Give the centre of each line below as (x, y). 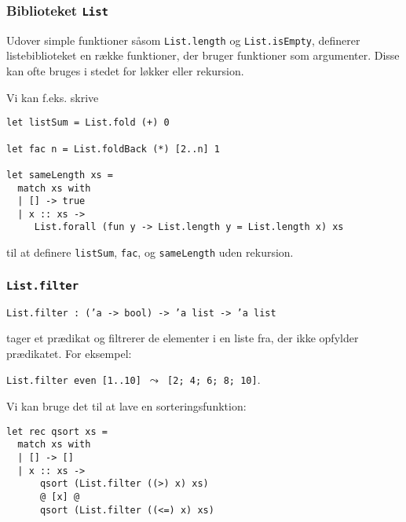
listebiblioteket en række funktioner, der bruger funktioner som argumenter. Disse (203, 55)
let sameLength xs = (60, 175)
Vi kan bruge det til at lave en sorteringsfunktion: (126, 406)
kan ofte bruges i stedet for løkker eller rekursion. (125, 71)
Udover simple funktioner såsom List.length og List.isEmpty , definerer (183, 40)
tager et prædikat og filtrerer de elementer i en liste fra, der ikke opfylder (183, 338)
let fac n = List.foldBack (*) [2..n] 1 (113, 149)
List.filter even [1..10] (74, 381)
